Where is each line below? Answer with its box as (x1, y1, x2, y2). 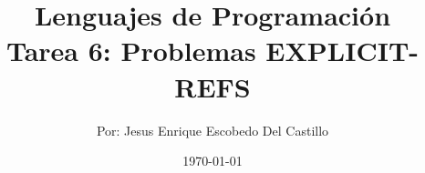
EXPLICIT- (265, 32, 420, 69)
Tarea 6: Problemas (5, 32, 256, 69)
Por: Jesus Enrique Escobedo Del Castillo (96, 120, 329, 139)
